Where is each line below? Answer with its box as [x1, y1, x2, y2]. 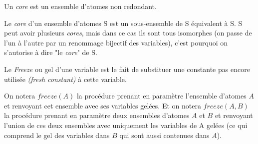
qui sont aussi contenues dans [119, 129, 210, 140]
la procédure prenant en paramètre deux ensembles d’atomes [4, 110, 190, 120]
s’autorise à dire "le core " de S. [4, 47, 97, 57]
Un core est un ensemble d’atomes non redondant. [4, 1, 157, 11]
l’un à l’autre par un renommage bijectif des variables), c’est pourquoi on [4, 37, 228, 47]
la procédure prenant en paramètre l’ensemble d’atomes [76, 90, 247, 101]
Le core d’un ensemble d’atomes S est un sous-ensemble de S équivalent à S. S [4, 17, 243, 28]
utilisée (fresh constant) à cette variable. [4, 73, 127, 84]
